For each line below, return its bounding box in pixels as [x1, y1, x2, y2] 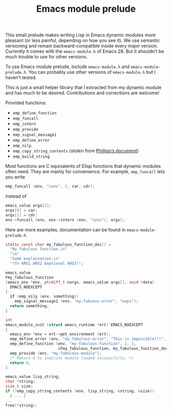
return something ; [10, 303, 50, 309]
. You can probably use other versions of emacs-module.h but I [26, 69, 156, 75]
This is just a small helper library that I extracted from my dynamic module [5, 84, 162, 91]
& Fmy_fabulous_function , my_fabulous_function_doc [58, 346, 168, 351]
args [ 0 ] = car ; [5, 208, 38, 213]
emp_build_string [12, 154, 50, 159]
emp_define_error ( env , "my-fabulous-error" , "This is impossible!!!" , [10, 336, 166, 342]
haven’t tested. [5, 75, 37, 81]
